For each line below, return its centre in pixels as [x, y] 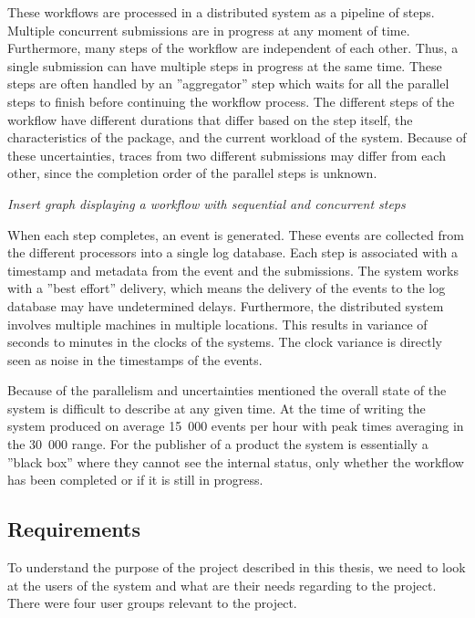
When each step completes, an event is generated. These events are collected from [236, 234]
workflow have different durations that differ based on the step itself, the [210, 119]
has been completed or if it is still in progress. [135, 480]
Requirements [74, 529]
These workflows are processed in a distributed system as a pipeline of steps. [221, 12]
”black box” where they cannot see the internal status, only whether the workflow [236, 461]
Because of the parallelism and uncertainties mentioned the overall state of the [227, 390]
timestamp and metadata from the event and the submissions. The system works [233, 270]
